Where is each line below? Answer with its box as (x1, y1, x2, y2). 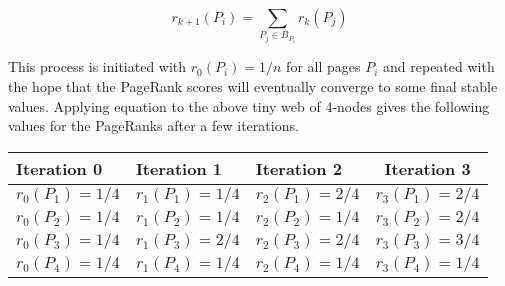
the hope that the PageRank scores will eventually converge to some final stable (8, 75, 498, 96)
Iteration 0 (16, 156, 103, 180)
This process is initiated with (8, 56, 187, 77)
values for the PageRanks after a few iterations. (8, 115, 299, 136)
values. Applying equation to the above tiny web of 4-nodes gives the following (8, 95, 490, 116)
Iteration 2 (255, 156, 342, 180)
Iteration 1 (135, 156, 222, 180)
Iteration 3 (384, 156, 471, 180)
